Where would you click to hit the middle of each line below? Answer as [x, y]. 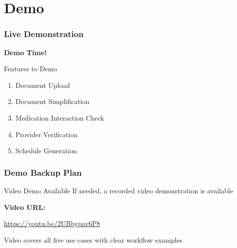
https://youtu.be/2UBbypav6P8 [52, 223]
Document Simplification [52, 101]
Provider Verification [46, 134]
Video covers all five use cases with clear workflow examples [93, 239]
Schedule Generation [46, 151]
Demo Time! [25, 52]
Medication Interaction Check [60, 117]
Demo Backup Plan [43, 172]
